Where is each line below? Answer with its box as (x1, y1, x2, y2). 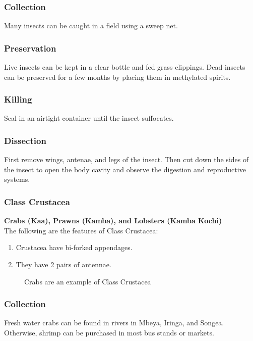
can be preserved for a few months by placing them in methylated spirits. (4, 71, 231, 82)
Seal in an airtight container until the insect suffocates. (4, 113, 174, 123)
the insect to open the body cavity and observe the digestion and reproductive (4, 164, 246, 174)
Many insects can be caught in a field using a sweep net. (4, 20, 178, 31)
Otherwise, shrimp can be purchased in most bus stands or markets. (4, 327, 214, 338)
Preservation (4, 41, 56, 54)
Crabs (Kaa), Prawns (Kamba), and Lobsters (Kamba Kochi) (4, 215, 222, 226)
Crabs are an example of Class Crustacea (24, 276, 151, 286)
